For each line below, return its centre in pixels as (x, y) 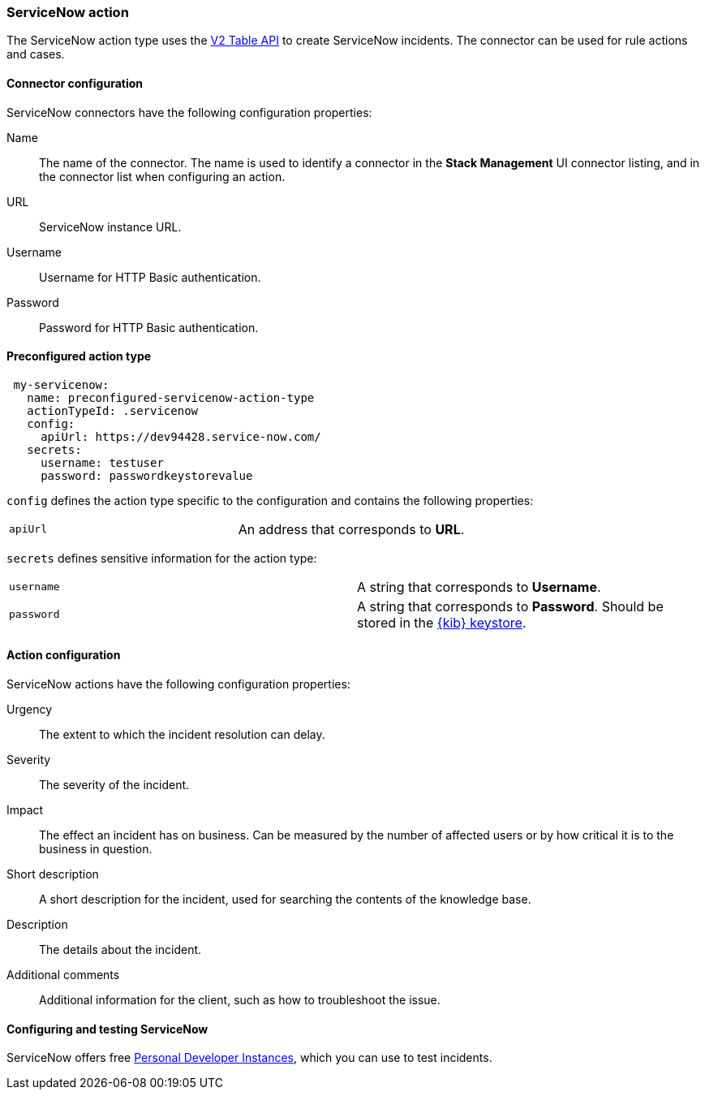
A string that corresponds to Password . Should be (510, 606)
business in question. (96, 849)
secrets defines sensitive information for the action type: (162, 558)
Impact (25, 810)
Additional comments (63, 975)
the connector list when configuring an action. (162, 176)
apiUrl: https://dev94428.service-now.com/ (181, 436)
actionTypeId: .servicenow (113, 410)
